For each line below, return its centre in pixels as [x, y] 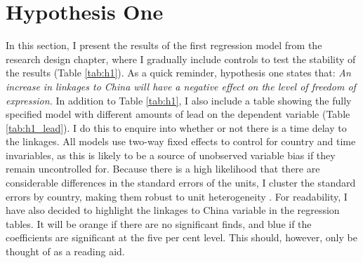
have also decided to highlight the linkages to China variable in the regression [173, 210]
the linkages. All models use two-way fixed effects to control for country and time [181, 141]
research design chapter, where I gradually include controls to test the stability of [181, 59]
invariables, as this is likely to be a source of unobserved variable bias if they [171, 155]
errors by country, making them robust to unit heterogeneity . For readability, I [177, 196]
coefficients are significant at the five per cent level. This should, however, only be [181, 237]
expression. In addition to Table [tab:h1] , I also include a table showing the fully [179, 100]
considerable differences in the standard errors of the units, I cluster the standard [181, 183]
